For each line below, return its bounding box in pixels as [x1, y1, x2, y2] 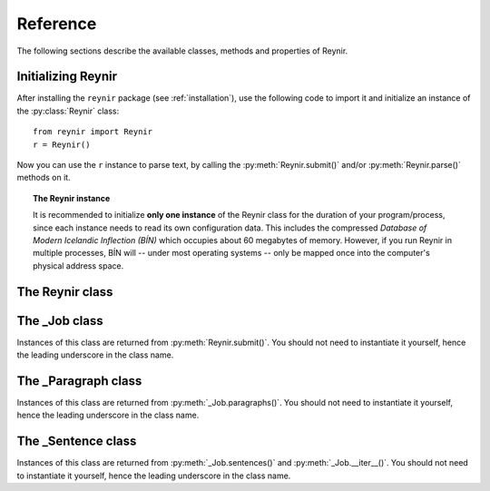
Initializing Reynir [16, 69, 118, 84]
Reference [16, 14, 97, 34]
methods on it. [16, 172, 72, 183]
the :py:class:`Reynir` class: [16, 105, 120, 116]
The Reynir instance [33, 192, 111, 203]
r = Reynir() [33, 139, 91, 150]
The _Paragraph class [16, 373, 142, 388]
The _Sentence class [16, 434, 137, 449]
